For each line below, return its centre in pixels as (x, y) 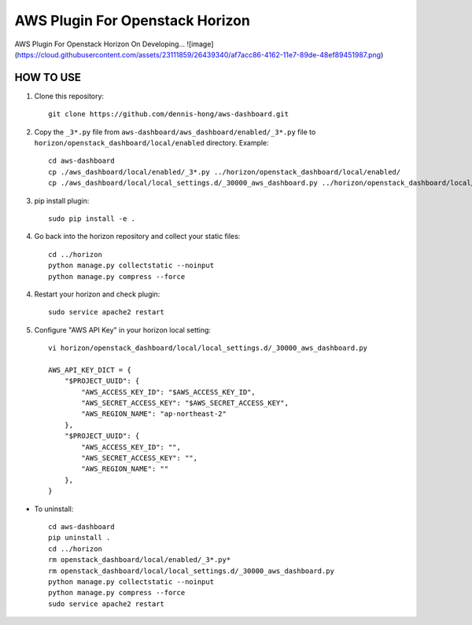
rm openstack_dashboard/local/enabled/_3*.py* (140, 560)
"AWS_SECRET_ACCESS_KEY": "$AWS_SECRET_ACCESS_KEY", (185, 403)
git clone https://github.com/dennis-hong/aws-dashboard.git (168, 114)
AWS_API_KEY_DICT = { (90, 370)
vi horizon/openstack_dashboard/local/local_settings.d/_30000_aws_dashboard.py (208, 348)
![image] (200, 44)
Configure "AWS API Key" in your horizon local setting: (123, 329)
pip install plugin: (62, 200)
